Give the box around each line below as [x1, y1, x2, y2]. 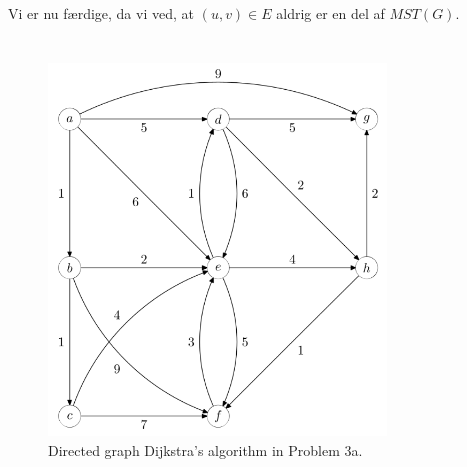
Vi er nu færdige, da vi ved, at [8, 3, 194, 23]
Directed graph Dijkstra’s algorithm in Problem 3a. [48, 439, 363, 460]
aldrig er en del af [276, 3, 385, 23]
